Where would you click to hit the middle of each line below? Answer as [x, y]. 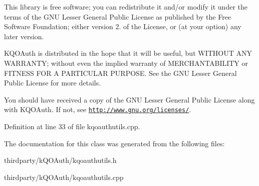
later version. [24, 36]
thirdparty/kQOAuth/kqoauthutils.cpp [64, 177]
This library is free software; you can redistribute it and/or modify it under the [126, 7]
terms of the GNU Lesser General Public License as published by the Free [118, 16]
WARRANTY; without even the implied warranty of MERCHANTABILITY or [126, 63]
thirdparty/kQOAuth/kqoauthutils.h [60, 160]
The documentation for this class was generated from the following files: [114, 143]
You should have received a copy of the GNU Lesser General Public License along [129, 99]
